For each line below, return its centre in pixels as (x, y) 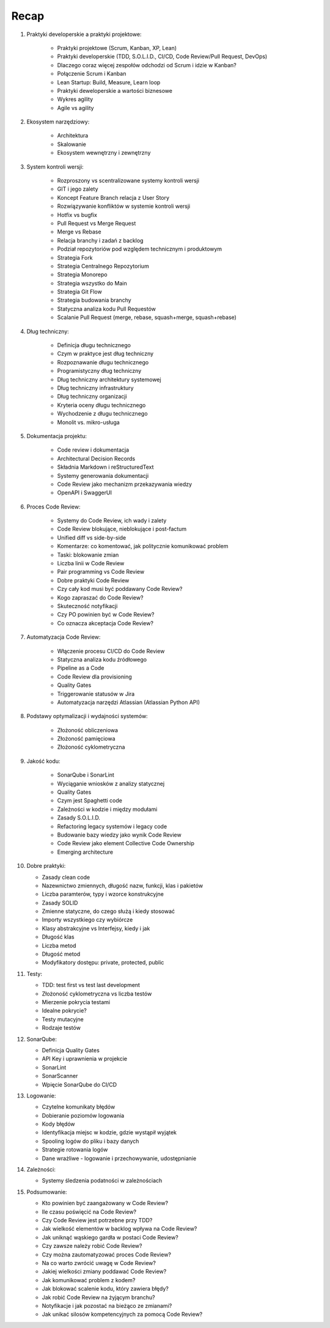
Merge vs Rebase (79, 232)
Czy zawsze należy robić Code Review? (92, 1246)
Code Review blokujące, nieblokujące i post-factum (122, 529)
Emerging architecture (85, 852)
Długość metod (61, 954)
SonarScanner (60, 1076)
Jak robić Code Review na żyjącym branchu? (98, 1297)
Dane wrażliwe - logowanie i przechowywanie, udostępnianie (119, 1158)
